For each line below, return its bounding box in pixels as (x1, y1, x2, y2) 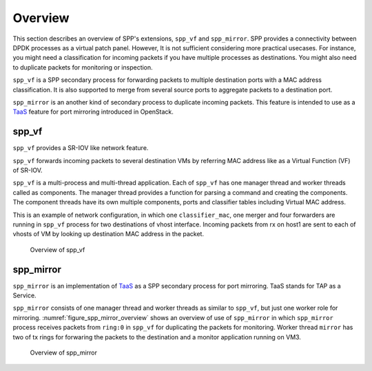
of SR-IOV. (12, 166, 43, 174)
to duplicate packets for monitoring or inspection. (12, 63, 153, 72)
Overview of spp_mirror (30, 348, 98, 357)
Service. (12, 291, 37, 299)
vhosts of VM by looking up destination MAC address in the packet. (12, 230, 205, 238)
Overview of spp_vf (30, 245, 85, 254)
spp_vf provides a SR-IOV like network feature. (12, 144, 149, 152)
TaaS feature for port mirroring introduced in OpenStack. (12, 107, 174, 116)
